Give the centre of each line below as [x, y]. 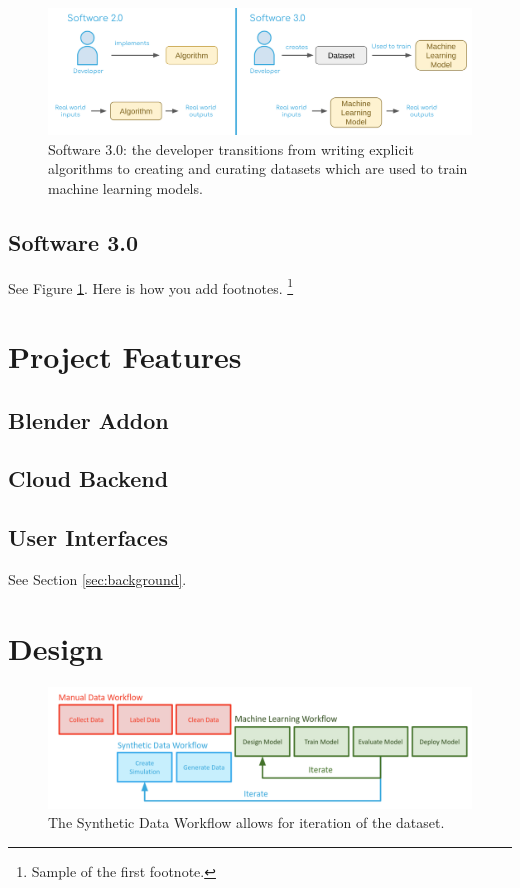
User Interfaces [88, 537]
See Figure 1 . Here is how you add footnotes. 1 [151, 286]
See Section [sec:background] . [97, 579]
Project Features [125, 356]
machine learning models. [125, 187]
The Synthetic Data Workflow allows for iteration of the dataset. [246, 822]
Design [56, 647]
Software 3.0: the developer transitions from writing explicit [231, 148]
